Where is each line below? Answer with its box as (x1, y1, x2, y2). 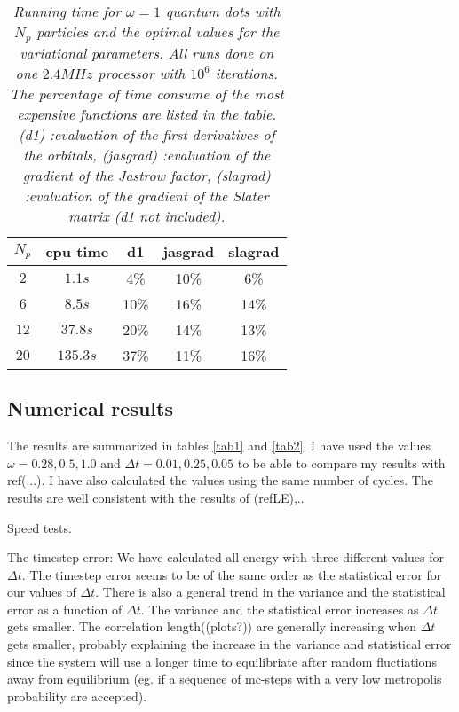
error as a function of (7, 599, 123, 618)
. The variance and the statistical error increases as (140, 599, 419, 618)
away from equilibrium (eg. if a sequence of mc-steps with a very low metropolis (7, 669, 442, 688)
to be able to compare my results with (237, 453, 446, 472)
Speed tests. (7, 518, 72, 536)
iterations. (215, 62, 278, 83)
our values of (7, 583, 76, 601)
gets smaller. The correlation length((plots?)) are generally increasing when (7, 617, 416, 636)
